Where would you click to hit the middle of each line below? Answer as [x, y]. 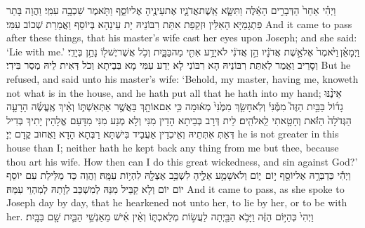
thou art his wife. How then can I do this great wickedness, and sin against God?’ [182, 161]
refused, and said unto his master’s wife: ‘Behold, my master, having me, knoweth [182, 78]
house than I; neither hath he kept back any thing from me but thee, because [173, 147]
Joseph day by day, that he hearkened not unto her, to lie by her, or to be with [177, 202]
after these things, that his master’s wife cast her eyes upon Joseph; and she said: [182, 38]
